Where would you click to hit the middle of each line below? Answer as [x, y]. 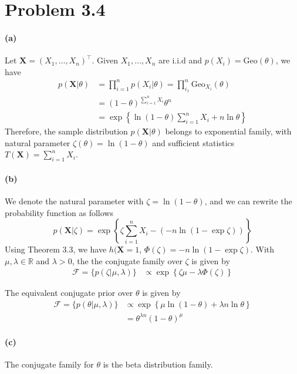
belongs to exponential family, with [228, 131]
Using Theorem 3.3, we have [56, 249]
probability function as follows [59, 212]
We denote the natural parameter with [74, 201]
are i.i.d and [180, 60]
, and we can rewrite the [248, 201]
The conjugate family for [49, 364]
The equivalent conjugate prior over [69, 293]
